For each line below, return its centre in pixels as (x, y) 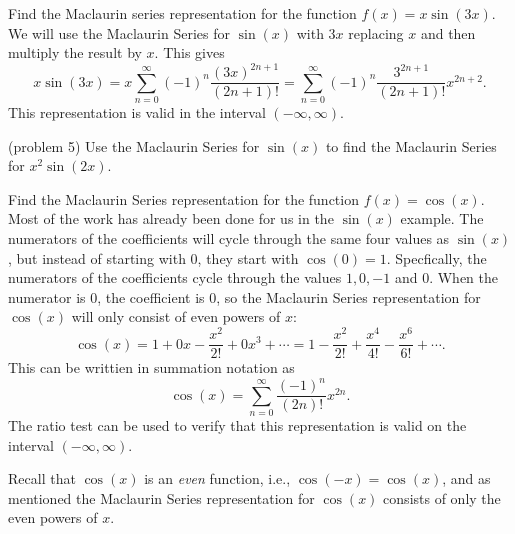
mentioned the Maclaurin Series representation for (161, 497)
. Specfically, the (436, 257)
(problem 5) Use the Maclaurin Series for (134, 145)
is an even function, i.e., (217, 478)
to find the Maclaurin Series (411, 145)
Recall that (42, 478)
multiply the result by (75, 52)
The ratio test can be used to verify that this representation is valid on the (237, 425)
